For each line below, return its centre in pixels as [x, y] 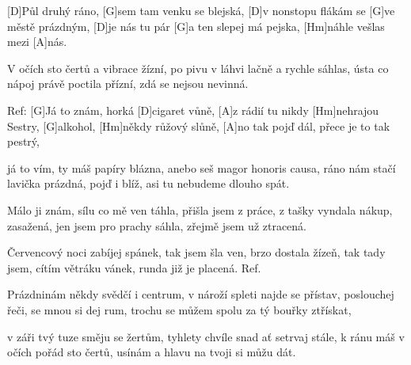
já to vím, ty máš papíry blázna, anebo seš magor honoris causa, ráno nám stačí [202, 167]
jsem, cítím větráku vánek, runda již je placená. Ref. [134, 267]
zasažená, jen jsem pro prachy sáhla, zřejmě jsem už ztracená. [157, 225]
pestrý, [23, 141]
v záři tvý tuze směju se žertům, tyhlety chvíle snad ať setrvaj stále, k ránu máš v [206, 336]
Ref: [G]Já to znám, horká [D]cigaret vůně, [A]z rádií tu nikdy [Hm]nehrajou [193, 110]
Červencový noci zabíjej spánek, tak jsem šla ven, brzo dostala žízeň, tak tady [196, 252]
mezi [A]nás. [37, 42]
